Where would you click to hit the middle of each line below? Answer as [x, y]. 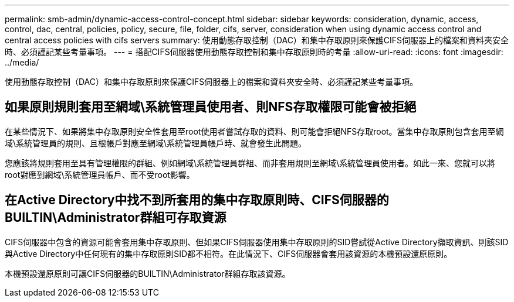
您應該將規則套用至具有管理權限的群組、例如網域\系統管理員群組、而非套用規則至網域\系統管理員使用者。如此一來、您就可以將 [250, 163]
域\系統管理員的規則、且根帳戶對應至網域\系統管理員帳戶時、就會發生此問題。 [156, 143]
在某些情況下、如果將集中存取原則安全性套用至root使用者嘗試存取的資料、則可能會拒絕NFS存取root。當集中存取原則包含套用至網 [254, 131]
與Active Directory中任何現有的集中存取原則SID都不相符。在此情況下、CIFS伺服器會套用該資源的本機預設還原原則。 [229, 253]
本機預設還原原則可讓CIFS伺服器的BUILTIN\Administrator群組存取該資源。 [148, 273]
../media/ [22, 62]
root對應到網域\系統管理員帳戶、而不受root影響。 [100, 174]
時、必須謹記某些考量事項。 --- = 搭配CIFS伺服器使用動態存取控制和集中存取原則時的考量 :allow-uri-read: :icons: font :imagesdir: [254, 52]
